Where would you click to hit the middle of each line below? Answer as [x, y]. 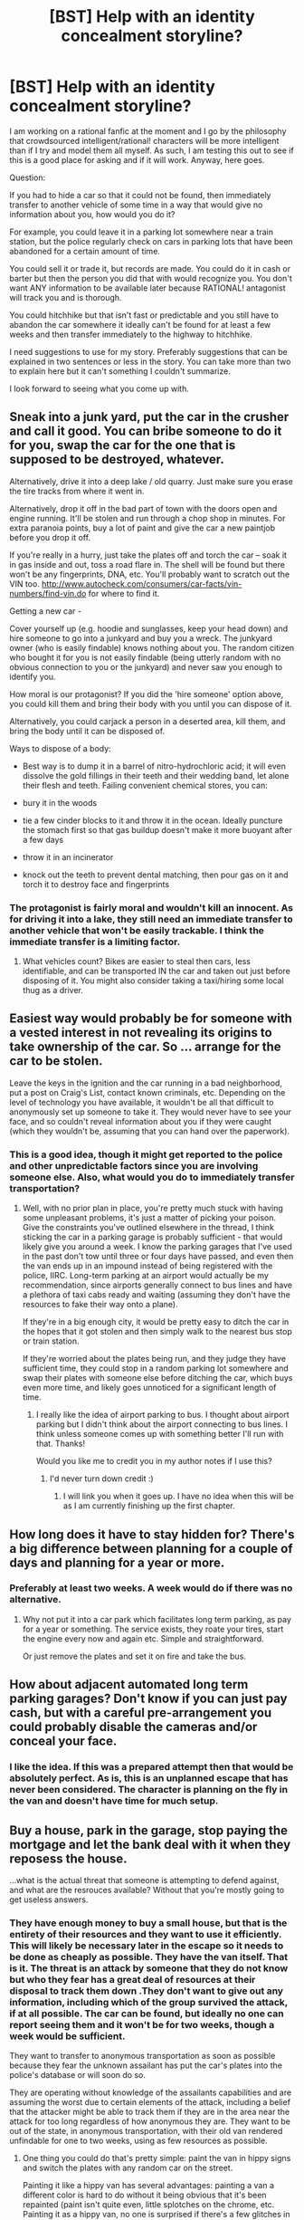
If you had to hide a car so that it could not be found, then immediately [140, 195]
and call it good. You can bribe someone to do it [146, 431]
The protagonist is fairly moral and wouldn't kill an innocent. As [152, 907]
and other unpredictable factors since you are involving [134, 1165]
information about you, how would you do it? [92, 214]
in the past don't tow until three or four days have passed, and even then [158, 1257]
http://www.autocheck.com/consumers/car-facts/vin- [142, 584]
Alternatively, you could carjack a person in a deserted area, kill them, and [147, 721]
